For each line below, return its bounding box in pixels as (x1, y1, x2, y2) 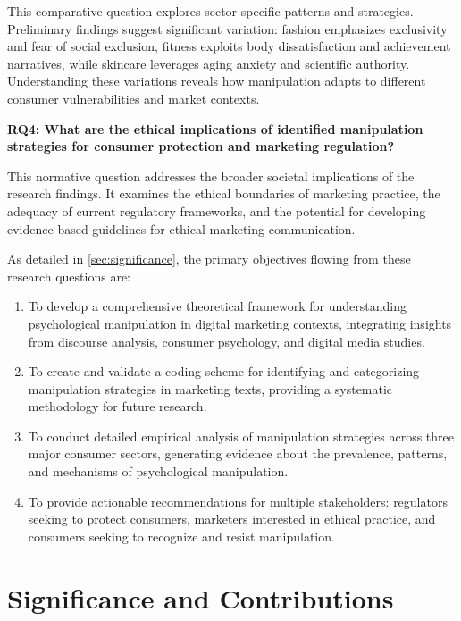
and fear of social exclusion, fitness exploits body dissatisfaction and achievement (7, 37, 451, 55)
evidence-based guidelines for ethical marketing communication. (7, 219, 356, 238)
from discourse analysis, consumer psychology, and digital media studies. (28, 331, 425, 350)
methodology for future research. (28, 397, 207, 415)
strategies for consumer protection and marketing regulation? (7, 137, 395, 155)
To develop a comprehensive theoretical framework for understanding (28, 297, 407, 315)
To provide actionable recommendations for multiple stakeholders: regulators (28, 491, 448, 510)
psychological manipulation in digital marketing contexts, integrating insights (28, 314, 452, 332)
